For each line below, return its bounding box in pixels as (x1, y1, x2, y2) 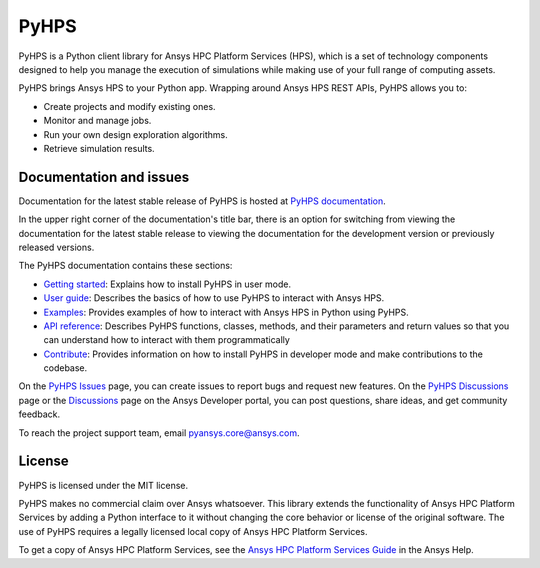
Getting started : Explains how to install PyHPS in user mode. (43, 278, 292, 290)
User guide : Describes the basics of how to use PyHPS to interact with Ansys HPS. (43, 292, 385, 304)
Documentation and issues (18, 168, 190, 185)
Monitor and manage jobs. (43, 115, 152, 127)
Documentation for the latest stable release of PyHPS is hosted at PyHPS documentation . (18, 195, 387, 207)
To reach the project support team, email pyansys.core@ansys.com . (18, 426, 300, 439)
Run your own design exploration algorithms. (43, 128, 229, 140)
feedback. (18, 408, 60, 420)
